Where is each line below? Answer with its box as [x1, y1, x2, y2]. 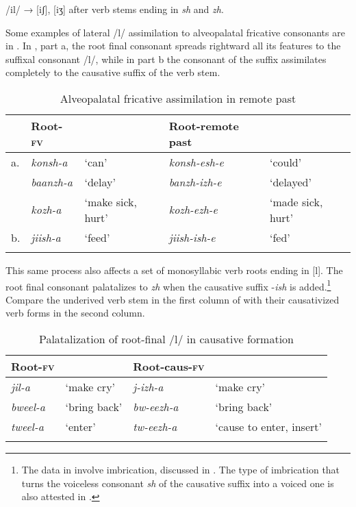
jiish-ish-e [168, 229, 216, 245]
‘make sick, [84, 193, 138, 210]
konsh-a [31, 153, 68, 170]
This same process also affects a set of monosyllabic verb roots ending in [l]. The [5, 262, 343, 277]
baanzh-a [31, 173, 73, 190]
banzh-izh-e [168, 173, 222, 190]
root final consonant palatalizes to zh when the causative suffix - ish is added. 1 [5, 277, 331, 293]
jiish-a [31, 229, 61, 245]
